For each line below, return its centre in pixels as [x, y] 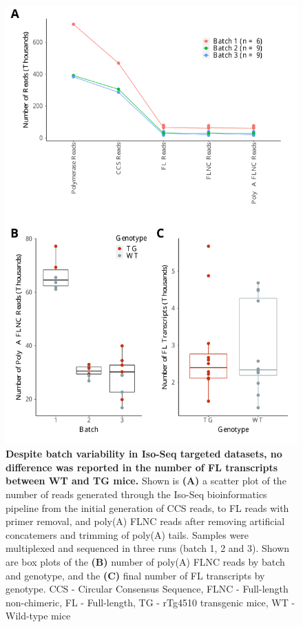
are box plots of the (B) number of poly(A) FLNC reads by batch [145, 561]
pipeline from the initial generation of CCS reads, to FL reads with [147, 507]
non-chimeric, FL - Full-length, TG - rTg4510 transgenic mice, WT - [150, 602]
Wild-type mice [38, 616]
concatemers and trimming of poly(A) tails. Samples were [127, 534]
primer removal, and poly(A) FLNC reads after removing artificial [145, 521]
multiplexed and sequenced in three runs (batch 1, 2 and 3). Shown [148, 548]
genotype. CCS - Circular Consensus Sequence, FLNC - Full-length [147, 589]
